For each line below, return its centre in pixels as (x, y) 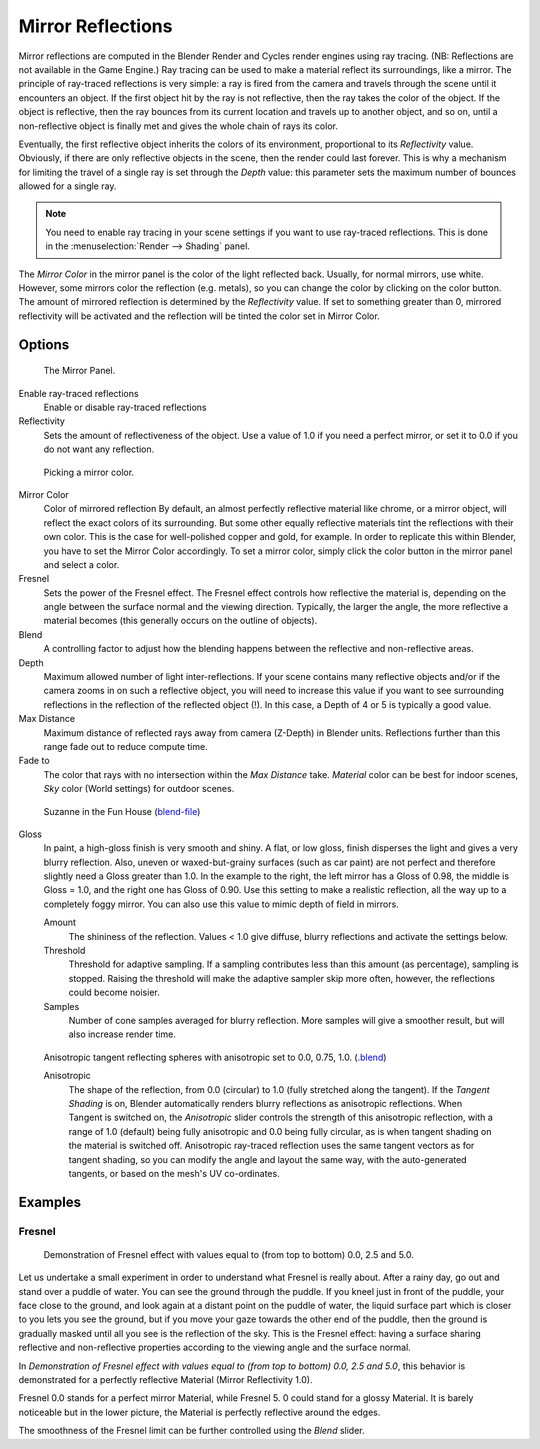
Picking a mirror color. (89, 472)
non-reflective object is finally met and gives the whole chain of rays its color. (178, 126)
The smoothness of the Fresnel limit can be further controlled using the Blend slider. (191, 1431)
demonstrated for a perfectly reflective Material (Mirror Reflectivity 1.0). (165, 1379)
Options (44, 344)
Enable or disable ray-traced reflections (125, 407)
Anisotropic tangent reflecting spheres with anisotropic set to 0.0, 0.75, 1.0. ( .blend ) (215, 1057)
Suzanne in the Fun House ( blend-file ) (122, 811)
